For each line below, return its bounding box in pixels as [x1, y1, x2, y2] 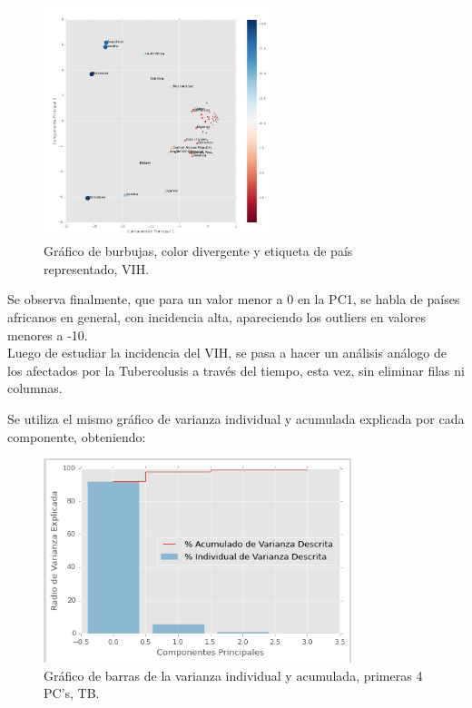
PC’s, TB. [44, 683, 100, 703]
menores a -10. [7, 325, 88, 344]
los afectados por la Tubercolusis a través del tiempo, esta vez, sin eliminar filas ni [7, 360, 465, 379]
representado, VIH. [44, 259, 150, 278]
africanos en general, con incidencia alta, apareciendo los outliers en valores [7, 308, 426, 327]
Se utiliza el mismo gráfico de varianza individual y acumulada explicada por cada [7, 409, 465, 428]
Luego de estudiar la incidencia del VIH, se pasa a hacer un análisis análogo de [7, 343, 447, 362]
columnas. [7, 379, 63, 398]
